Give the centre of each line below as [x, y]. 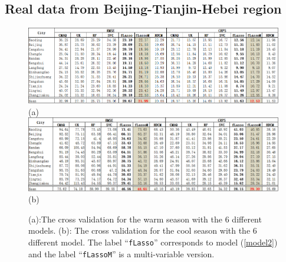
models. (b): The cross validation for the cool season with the [139, 230]
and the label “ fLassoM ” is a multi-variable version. [121, 253]
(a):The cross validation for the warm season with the [126, 219]
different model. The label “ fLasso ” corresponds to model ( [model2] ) [153, 242]
